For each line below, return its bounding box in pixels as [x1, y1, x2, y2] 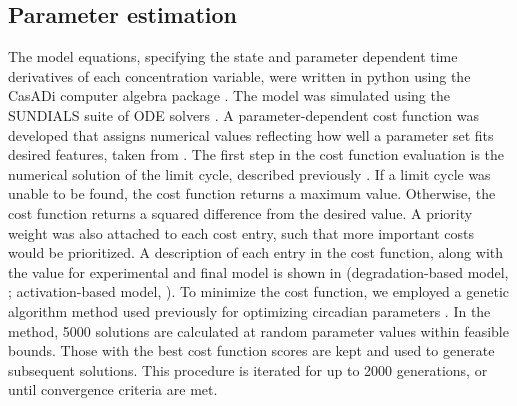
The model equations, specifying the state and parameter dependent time [8, 46, 458, 67]
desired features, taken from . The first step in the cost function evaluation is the [8, 144, 505, 165]
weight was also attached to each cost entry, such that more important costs [8, 222, 475, 243]
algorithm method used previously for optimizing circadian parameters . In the [8, 300, 491, 321]
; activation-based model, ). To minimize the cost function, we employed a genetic [8, 281, 509, 302]
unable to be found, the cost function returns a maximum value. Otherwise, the [8, 183, 496, 204]
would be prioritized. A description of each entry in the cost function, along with [8, 242, 504, 263]
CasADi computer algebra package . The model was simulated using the [8, 85, 450, 106]
